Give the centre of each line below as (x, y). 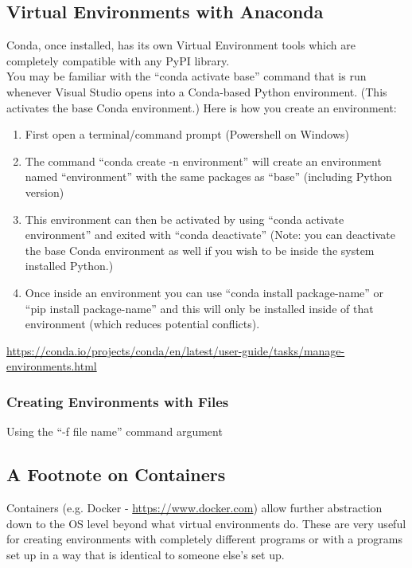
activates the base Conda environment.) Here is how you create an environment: (202, 107)
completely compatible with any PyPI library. (118, 60)
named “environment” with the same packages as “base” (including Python (208, 176)
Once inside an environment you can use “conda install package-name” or (204, 292)
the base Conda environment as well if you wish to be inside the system (200, 250)
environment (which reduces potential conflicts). (142, 324)
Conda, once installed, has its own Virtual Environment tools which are (181, 45)
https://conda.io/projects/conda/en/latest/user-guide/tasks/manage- (176, 350)
